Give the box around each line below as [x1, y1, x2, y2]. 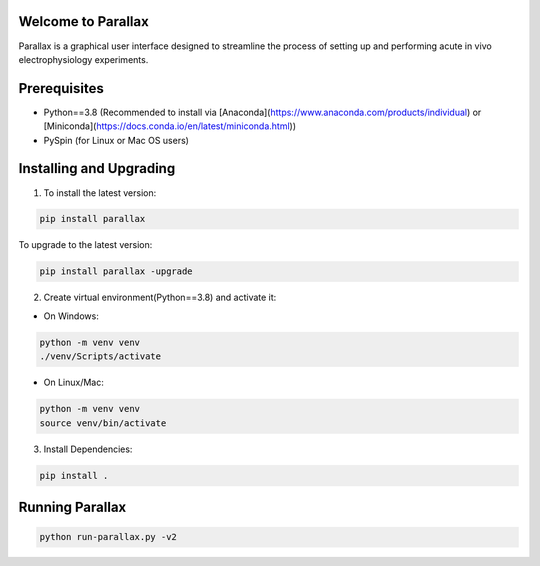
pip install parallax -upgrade [39, 266, 194, 277]
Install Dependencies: [43, 443, 133, 455]
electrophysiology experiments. [18, 53, 149, 65]
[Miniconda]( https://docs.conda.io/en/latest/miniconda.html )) [43, 120, 297, 132]
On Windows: [43, 310, 99, 322]
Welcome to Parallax [18, 13, 149, 30]
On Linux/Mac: [43, 376, 104, 389]
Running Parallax [18, 498, 127, 515]
